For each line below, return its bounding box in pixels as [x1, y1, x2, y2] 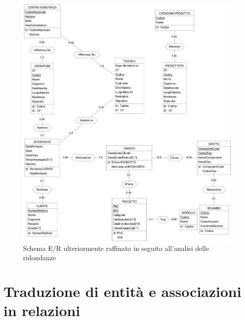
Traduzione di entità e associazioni [3, 281, 242, 301]
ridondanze [23, 252, 56, 263]
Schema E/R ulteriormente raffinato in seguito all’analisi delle [23, 243, 209, 253]
